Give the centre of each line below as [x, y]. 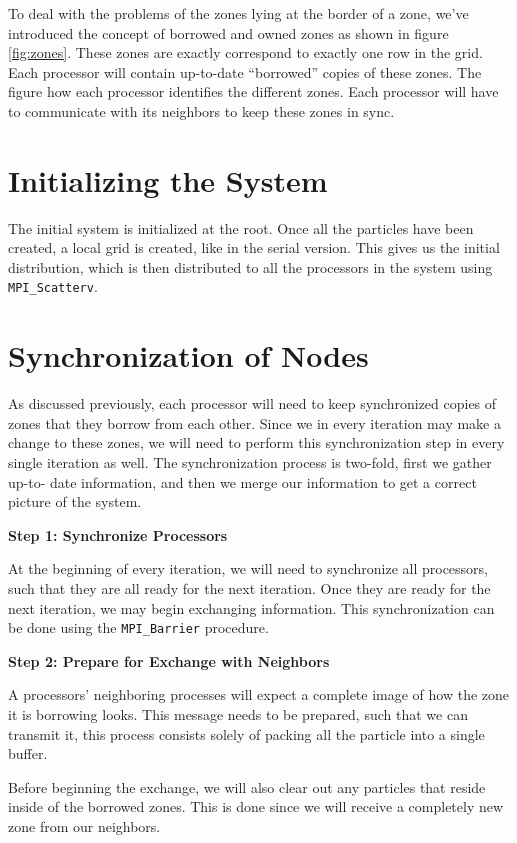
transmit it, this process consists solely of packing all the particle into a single [246, 733]
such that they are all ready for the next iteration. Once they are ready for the [249, 588]
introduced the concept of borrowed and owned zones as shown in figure [228, 32]
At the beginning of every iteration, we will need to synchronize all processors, [248, 568]
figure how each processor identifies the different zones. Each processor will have [253, 91]
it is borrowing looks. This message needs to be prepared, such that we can [238, 714]
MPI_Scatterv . [53, 286]
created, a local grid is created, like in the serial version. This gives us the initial [254, 247]
